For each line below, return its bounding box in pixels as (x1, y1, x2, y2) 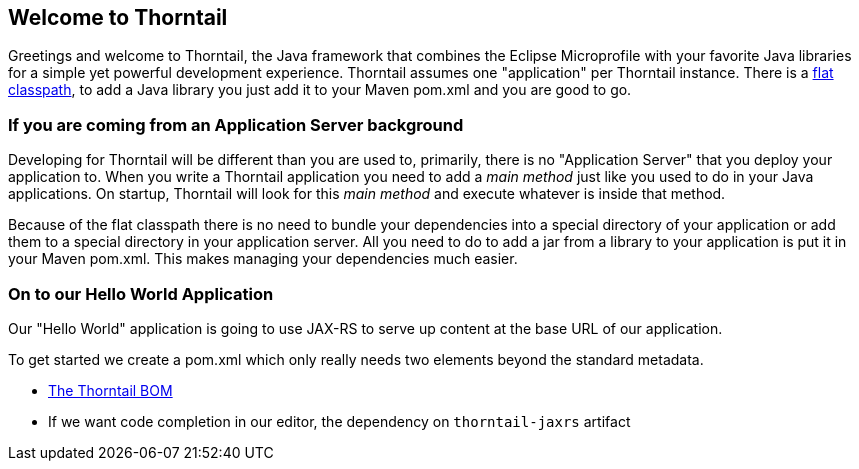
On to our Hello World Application (8, 283, 274, 304)
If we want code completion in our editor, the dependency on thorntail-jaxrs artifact (48, 412, 631, 430)
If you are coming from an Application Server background (8, 114, 464, 135)
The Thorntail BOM (48, 381, 173, 399)
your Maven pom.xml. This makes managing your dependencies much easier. (8, 250, 518, 268)
